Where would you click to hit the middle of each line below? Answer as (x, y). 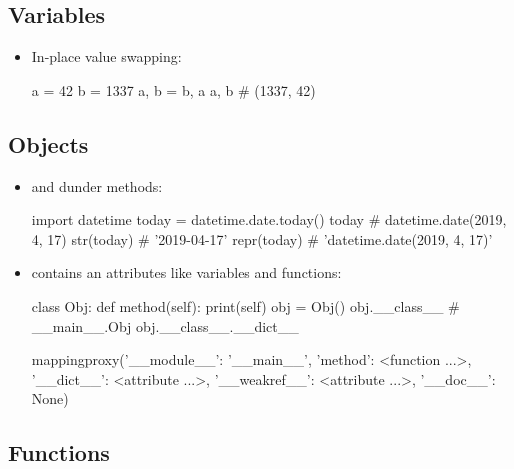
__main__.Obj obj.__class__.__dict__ (165, 325)
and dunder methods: (97, 185)
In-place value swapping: (106, 56)
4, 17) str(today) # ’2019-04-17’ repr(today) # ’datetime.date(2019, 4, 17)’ (262, 238)
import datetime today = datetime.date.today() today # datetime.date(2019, (269, 219)
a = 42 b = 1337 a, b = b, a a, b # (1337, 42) (173, 89)
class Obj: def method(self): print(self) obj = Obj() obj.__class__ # (245, 305)
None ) (50, 398)
